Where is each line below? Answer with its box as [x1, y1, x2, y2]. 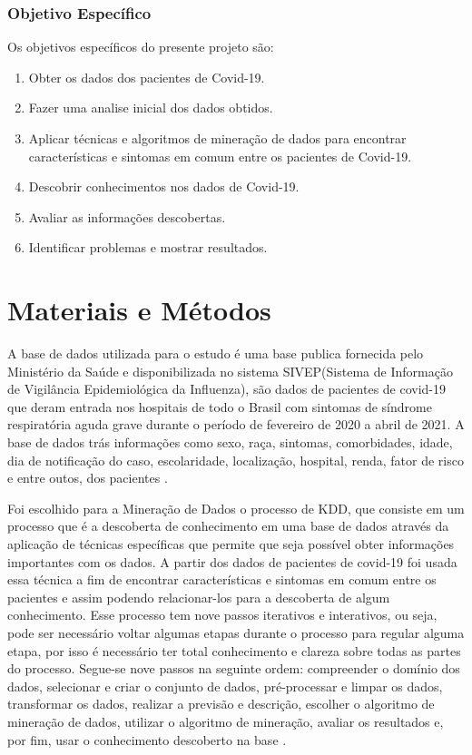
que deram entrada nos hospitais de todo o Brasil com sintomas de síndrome [7, 397, 432, 416]
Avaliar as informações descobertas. [28, 207, 226, 226]
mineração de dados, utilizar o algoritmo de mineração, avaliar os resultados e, [7, 711, 444, 730]
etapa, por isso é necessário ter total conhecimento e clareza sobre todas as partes [7, 641, 461, 660]
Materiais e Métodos [7, 291, 271, 328]
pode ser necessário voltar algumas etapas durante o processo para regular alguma [7, 623, 465, 642]
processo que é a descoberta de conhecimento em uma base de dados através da [7, 516, 449, 535]
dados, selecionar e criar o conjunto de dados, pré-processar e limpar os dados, [7, 676, 443, 695]
